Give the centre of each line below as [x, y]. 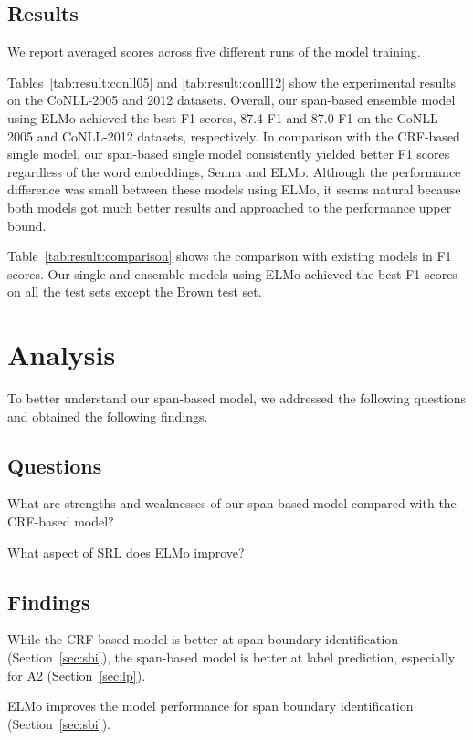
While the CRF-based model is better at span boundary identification [203, 639]
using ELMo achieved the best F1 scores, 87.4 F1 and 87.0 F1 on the [200, 117]
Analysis [62, 354]
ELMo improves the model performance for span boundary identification [210, 706]
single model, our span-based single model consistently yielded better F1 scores [229, 154]
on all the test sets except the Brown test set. [135, 292]
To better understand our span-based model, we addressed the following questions [236, 398]
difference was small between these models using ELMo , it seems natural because [234, 189]
